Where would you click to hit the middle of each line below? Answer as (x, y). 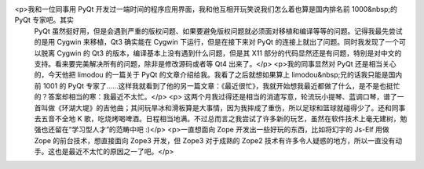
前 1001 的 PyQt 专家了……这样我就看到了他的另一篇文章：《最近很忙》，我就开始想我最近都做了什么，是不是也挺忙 (217, 85)
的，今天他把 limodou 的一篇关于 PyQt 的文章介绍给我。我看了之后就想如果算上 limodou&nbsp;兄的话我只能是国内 (218, 75)
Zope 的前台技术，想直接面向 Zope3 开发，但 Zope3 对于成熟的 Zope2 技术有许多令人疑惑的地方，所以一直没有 (215, 140)
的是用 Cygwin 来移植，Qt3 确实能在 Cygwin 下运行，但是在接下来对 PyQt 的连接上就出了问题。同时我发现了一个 (217, 42)
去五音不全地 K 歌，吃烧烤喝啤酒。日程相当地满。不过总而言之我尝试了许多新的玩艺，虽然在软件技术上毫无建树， (217, 118)
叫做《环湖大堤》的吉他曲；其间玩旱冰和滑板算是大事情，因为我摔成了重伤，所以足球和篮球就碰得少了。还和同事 (223, 108)
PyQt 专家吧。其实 (44, 20)
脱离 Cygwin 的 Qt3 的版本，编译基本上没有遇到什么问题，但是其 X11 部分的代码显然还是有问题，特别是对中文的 (221, 53)
